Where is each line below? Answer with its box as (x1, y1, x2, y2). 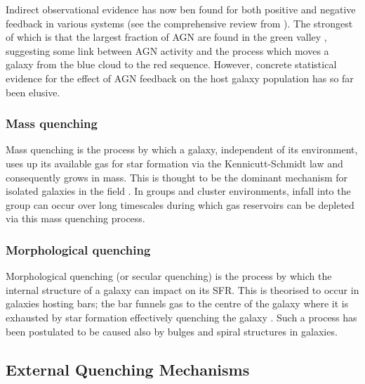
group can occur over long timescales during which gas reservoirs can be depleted (6, 197, 354, 212)
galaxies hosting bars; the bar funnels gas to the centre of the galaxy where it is (6, 296, 349, 311)
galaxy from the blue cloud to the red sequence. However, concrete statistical (6, 57, 337, 72)
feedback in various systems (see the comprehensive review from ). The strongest (6, 15, 353, 30)
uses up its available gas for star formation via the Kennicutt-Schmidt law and (6, 155, 343, 170)
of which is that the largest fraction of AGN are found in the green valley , (6, 30, 327, 44)
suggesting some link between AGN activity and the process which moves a (6, 43, 329, 58)
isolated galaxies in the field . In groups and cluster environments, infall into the (6, 184, 351, 198)
